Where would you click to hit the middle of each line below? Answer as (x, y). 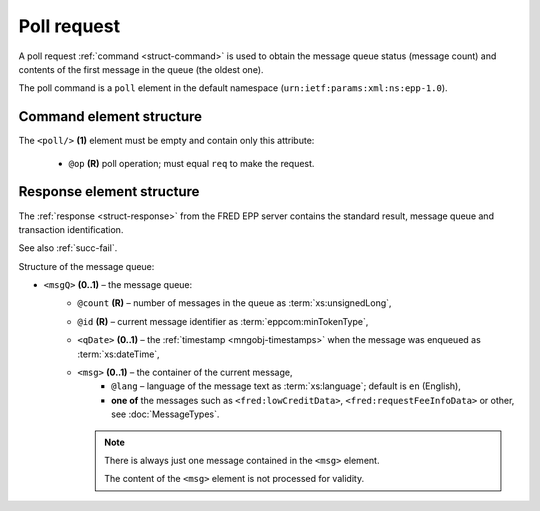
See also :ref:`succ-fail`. (68, 248)
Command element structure (110, 116)
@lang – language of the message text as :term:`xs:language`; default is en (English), (286, 386)
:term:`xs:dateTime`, (118, 354)
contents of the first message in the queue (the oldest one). (141, 69)
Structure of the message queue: (86, 266)
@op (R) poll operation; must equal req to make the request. (191, 163)
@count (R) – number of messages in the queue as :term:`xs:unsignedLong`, (234, 303)
